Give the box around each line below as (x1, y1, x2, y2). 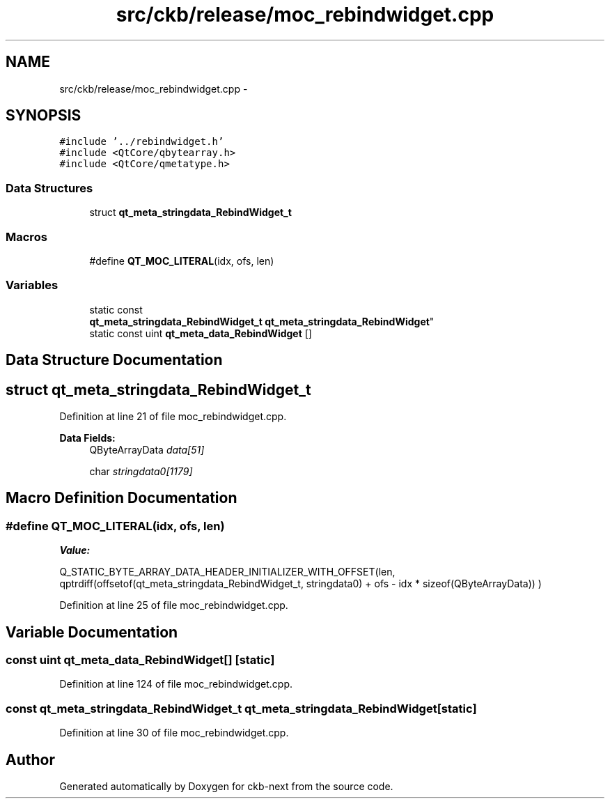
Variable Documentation (6, 623, 178, 641)
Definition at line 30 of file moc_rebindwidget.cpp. (59, 727, 289, 739)
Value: (59, 544, 91, 557)
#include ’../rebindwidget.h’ (59, 136, 224, 148)
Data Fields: (59, 431, 116, 444)
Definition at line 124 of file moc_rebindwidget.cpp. (59, 678, 293, 690)
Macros (6, 229, 47, 244)
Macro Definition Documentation (6, 489, 237, 507)
